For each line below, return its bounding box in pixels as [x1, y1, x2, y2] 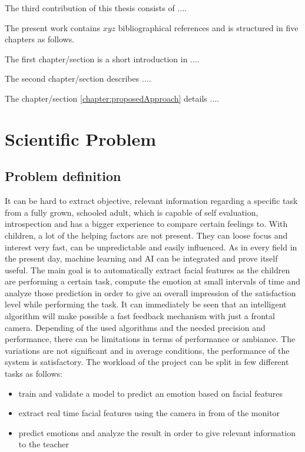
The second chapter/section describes [5, 72, 140, 85]
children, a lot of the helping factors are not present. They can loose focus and [5, 229, 288, 241]
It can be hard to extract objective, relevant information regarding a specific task [5, 195, 298, 207]
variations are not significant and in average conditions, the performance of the [5, 344, 290, 356]
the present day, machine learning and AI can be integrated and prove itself [5, 252, 278, 264]
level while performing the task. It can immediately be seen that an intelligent [5, 298, 287, 310]
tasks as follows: [5, 367, 62, 380]
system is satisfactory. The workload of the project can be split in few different [5, 356, 289, 368]
